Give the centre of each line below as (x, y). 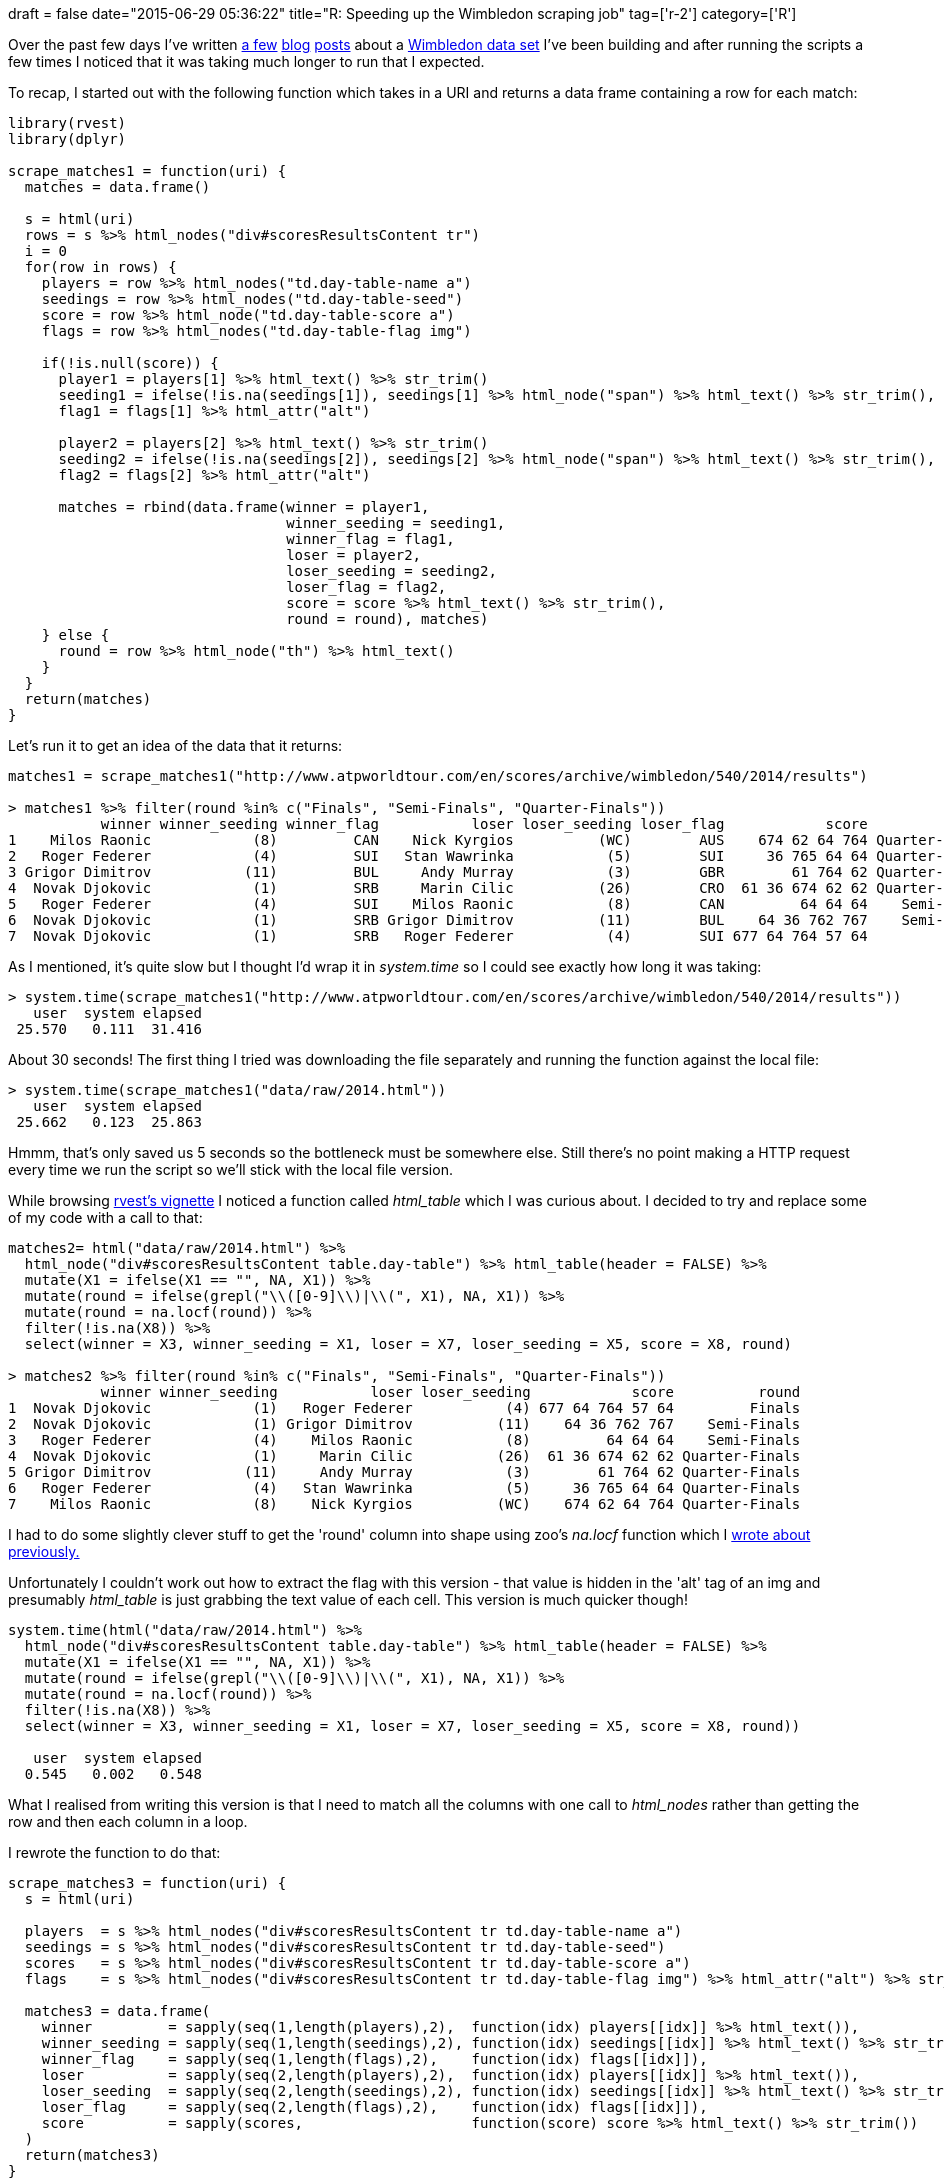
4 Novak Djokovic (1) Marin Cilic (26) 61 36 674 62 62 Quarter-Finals (404, 1456)
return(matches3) (92, 2155)
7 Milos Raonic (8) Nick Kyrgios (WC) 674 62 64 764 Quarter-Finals (404, 1504)
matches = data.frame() (117, 187)
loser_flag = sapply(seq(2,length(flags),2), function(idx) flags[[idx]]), (374, 2107)
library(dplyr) (67, 139)
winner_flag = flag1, (370, 539)
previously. (44, 1551)
